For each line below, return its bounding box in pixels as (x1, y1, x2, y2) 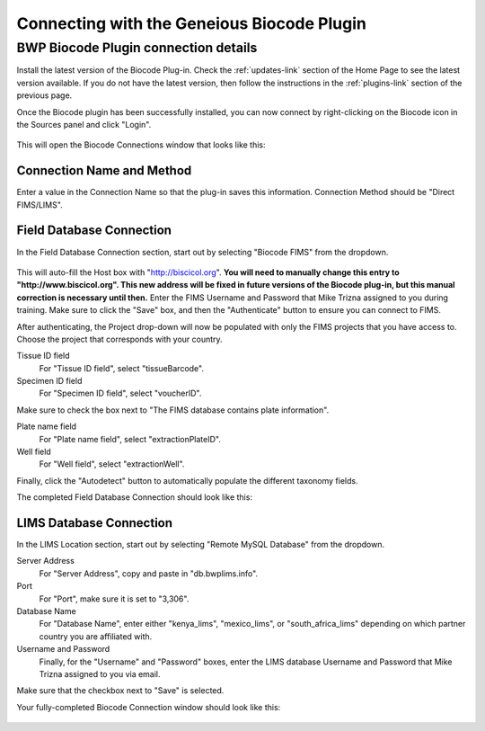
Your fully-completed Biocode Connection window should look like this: (16, 701, 281, 712)
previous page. (16, 90, 73, 101)
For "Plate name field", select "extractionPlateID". (39, 433, 222, 444)
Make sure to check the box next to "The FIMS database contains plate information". (16, 405, 330, 415)
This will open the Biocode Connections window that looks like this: (16, 139, 266, 150)
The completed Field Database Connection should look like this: (16, 492, 253, 503)
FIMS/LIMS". (16, 199, 63, 210)
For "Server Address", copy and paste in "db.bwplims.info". (39, 567, 259, 579)
